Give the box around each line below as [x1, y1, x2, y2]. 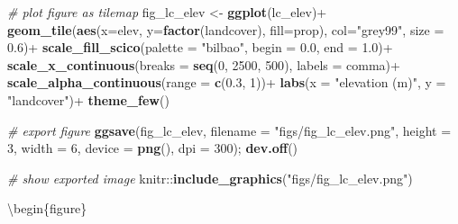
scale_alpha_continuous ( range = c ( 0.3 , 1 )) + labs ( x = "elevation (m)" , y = [7, 73, 446, 92]
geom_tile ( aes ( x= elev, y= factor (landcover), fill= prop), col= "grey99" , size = [7, 20, 444, 39]
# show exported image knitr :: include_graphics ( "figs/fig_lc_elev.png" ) [7, 168, 413, 187]
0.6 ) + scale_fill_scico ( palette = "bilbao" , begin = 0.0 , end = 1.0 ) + [7, 38, 393, 57]
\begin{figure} [7, 199, 87, 218]
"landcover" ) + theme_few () [7, 90, 169, 109]
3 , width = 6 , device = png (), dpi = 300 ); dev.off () [7, 139, 298, 157]
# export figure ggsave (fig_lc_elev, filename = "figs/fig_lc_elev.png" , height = [7, 121, 452, 139]
